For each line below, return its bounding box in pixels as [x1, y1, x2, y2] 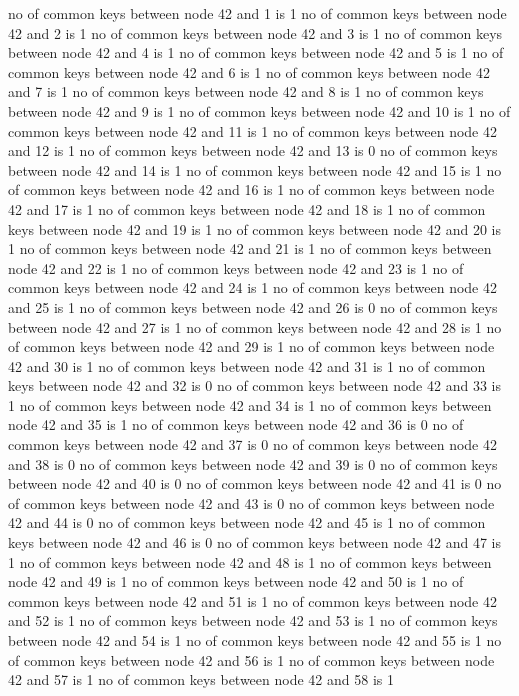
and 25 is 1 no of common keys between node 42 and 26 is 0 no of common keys [8, 296, 498, 317]
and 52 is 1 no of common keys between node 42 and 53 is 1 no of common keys [8, 610, 498, 631]
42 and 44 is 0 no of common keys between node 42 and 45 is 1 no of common [8, 512, 486, 533]
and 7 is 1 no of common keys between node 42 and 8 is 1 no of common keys [8, 81, 484, 102]
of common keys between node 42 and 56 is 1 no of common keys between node [8, 649, 495, 670]
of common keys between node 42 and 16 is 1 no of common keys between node [8, 179, 495, 200]
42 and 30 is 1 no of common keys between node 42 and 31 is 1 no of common [8, 355, 486, 376]
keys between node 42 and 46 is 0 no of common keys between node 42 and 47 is [8, 532, 501, 553]
